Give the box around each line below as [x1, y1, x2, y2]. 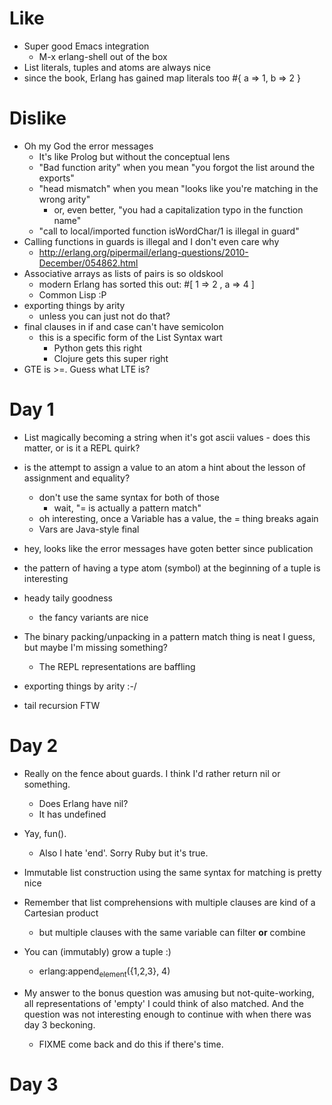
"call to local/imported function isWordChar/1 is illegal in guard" [38, 225, 300, 237]
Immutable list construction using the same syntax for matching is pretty [23, 866, 322, 878]
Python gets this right [53, 342, 143, 354]
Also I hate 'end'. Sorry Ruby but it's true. [38, 847, 209, 859]
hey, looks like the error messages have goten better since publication [23, 542, 314, 554]
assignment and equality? [23, 472, 131, 484]
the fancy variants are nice [38, 611, 149, 623]
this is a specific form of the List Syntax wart [38, 331, 223, 343]
